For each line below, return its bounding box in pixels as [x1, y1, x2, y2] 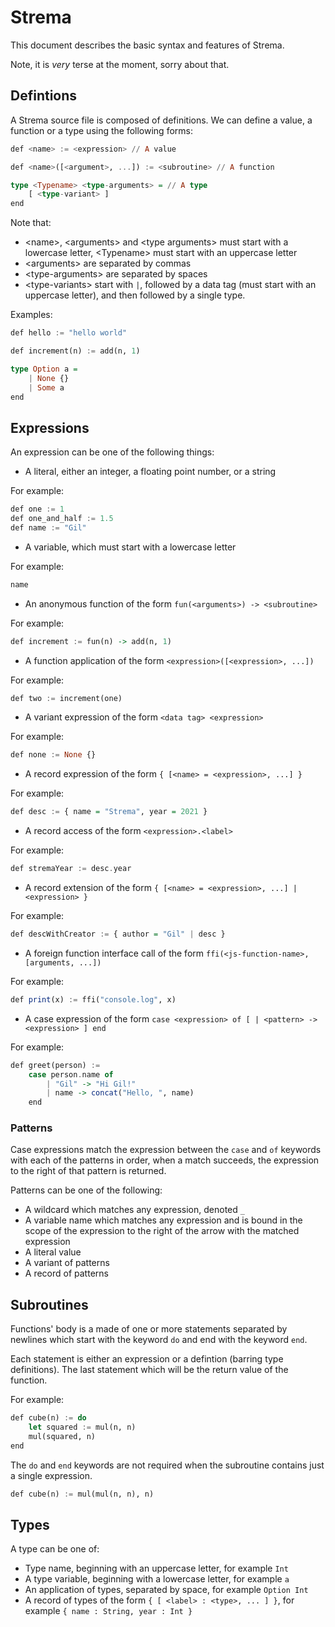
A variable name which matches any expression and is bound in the [24, 1214, 303, 1226]
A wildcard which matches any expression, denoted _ [24, 1204, 245, 1216]
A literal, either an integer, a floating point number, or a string [24, 466, 277, 478]
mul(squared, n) [28, 1432, 97, 1442]
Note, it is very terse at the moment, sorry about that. [10, 58, 230, 70]
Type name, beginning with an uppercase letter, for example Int [24, 1562, 289, 1575]
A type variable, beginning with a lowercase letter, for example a [24, 1573, 290, 1585]
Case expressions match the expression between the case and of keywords [10, 1144, 322, 1156]
